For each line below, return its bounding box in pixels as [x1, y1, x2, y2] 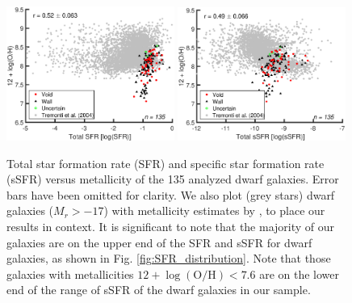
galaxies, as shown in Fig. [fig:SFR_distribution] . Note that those [6, 250, 331, 267]
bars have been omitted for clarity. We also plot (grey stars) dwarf [6, 186, 335, 203]
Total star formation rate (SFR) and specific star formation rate [6, 154, 325, 171]
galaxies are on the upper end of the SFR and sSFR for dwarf [6, 234, 312, 250]
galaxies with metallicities [6, 265, 134, 282]
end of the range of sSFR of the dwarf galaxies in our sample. [6, 281, 311, 298]
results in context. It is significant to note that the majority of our [6, 218, 335, 235]
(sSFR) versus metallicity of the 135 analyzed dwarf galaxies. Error [6, 170, 339, 187]
